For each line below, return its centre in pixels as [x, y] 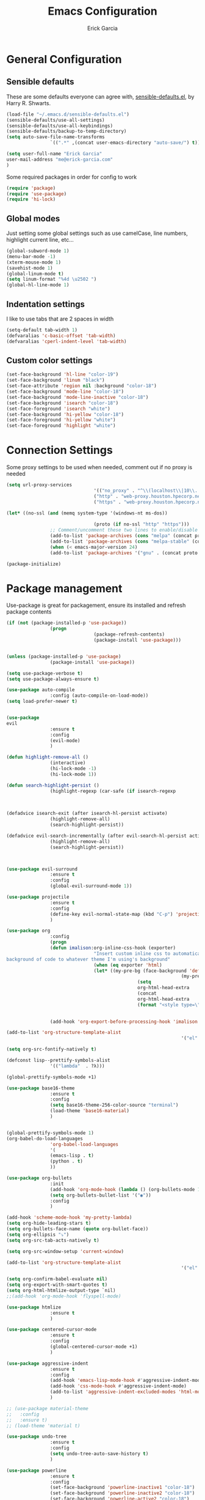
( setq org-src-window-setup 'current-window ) [65, 1251]
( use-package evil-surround [42, 869]
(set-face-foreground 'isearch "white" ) [59, 409]
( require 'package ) [31, 188]
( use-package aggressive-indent [47, 1363]
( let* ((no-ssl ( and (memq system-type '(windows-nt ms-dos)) [87, 513]
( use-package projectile [38, 897]
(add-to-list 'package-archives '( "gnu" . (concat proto [124, 553]
